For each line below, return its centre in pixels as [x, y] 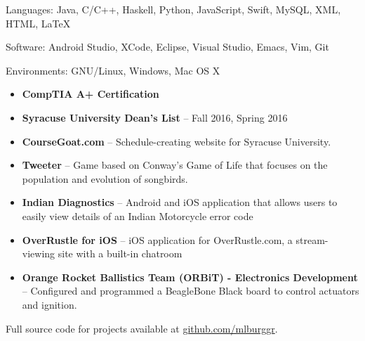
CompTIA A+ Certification [91, 94]
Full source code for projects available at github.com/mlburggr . [142, 328]
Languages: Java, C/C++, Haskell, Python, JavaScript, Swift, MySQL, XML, [173, 9]
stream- [312, 239]
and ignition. [49, 304]
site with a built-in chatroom [120, 253]
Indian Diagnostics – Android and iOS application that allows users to [180, 202]
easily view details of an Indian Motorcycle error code [138, 215]
